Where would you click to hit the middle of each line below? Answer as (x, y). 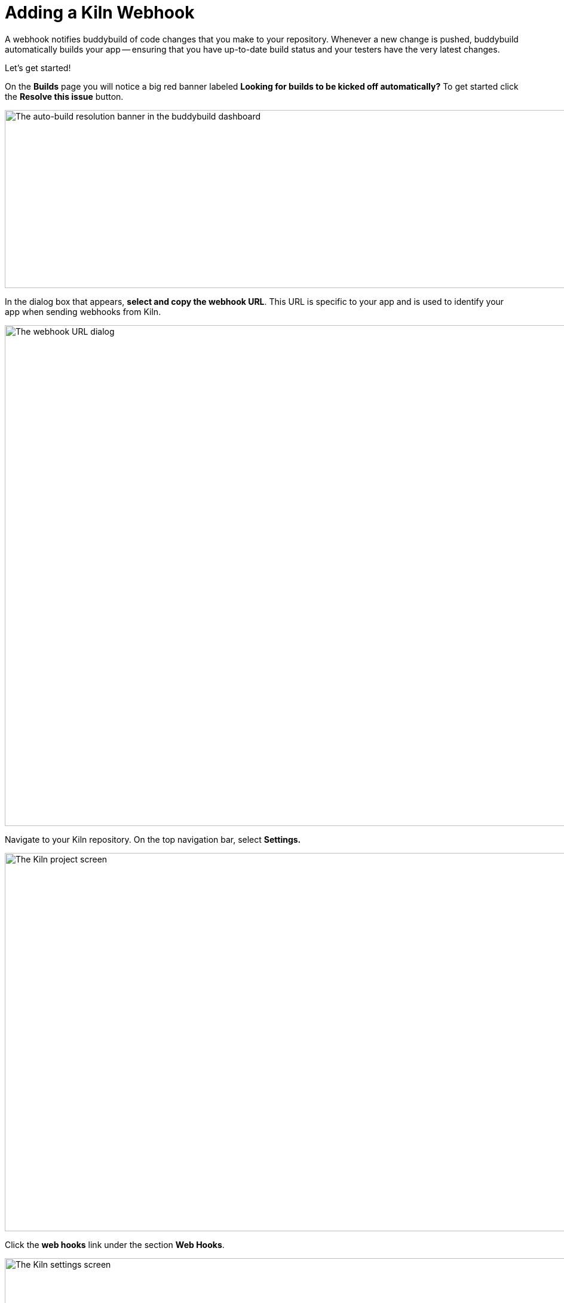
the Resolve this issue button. (64, 96)
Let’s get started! (38, 68)
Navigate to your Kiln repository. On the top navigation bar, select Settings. (153, 839)
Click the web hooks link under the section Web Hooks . (115, 1244)
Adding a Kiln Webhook (100, 13)
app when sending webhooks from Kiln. (83, 311)
